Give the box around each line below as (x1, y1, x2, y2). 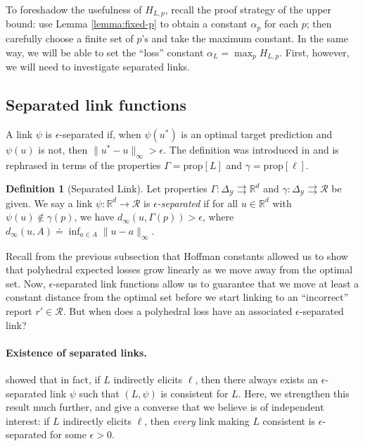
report (6, 303, 32, 318)
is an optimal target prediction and (181, 126, 333, 141)
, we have (74, 209, 115, 224)
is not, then (38, 142, 88, 156)
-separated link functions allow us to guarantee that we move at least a (53, 275, 359, 290)
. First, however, (279, 44, 350, 59)
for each (264, 16, 299, 31)
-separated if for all (157, 195, 238, 210)
